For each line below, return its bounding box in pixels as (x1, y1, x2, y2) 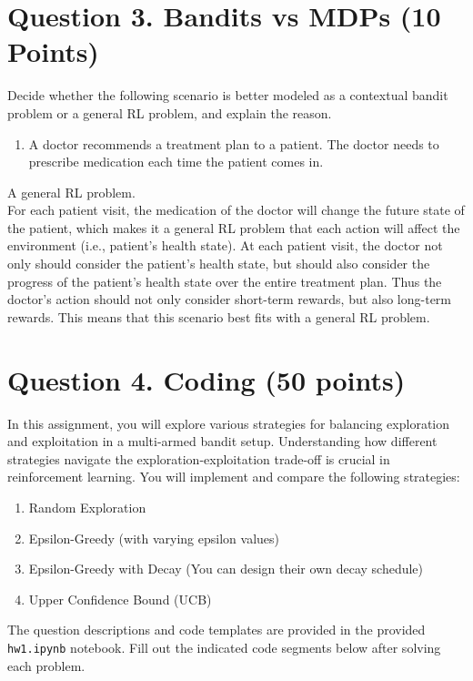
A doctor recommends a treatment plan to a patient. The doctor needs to (28, 134, 439, 153)
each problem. (7, 656, 86, 675)
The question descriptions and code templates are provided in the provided (7, 620, 426, 639)
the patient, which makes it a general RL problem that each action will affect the (7, 218, 460, 237)
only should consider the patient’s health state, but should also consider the (7, 254, 430, 273)
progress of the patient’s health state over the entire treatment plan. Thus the (7, 271, 442, 290)
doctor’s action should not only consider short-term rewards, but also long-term (7, 290, 452, 309)
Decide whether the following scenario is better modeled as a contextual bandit (7, 86, 448, 105)
